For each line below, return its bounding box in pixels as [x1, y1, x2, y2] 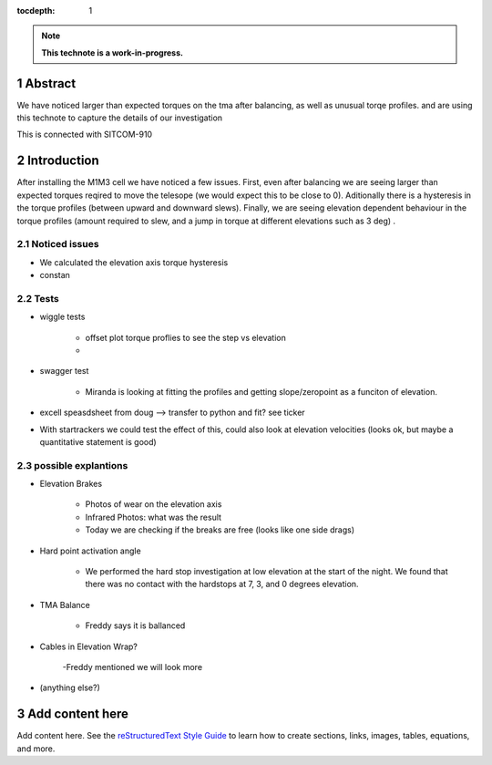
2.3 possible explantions [16, 459, 128, 471]
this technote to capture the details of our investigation [16, 112, 223, 123]
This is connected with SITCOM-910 [16, 129, 153, 140]
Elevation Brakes [39, 479, 103, 490]
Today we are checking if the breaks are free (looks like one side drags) [85, 524, 355, 535]
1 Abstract [16, 76, 77, 91]
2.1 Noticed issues [16, 238, 99, 251]
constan [39, 270, 70, 281]
